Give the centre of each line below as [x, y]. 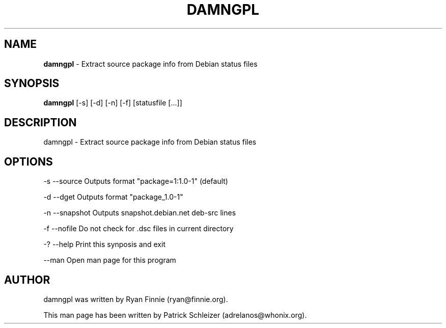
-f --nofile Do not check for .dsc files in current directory [138, 229]
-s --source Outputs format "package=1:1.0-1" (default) [136, 181]
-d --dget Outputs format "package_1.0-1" [113, 197]
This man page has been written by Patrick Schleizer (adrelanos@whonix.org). [175, 315]
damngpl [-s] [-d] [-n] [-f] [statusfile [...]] [113, 103]
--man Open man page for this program [110, 260]
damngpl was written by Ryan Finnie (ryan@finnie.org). [136, 299]
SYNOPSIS [32, 84]
